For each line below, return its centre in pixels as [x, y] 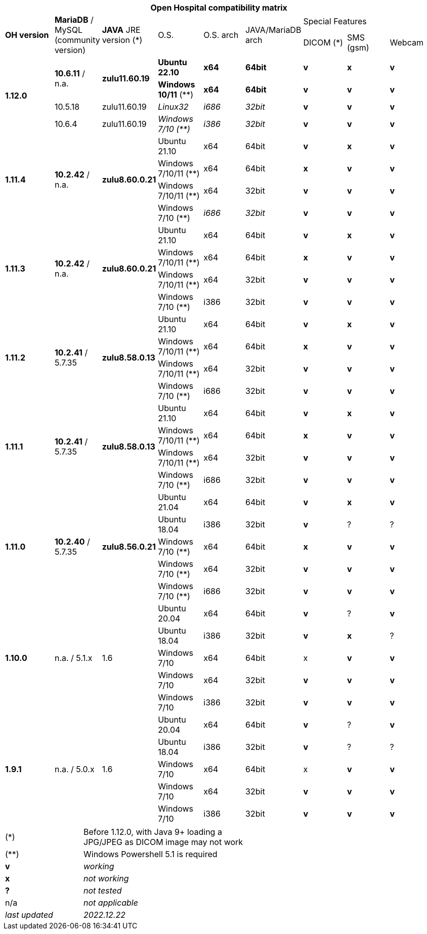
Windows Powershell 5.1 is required [151, 854]
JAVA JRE [121, 30]
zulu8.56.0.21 [129, 547]
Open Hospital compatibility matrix [219, 8]
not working [106, 878]
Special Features [335, 21]
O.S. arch [221, 35]
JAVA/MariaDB [273, 30]
